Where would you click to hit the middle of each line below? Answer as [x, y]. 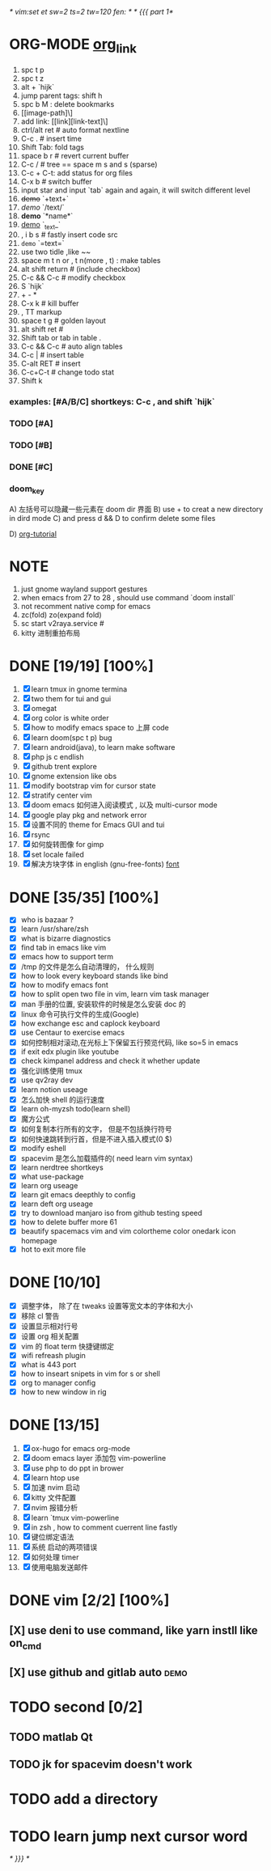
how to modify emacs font [64, 984]
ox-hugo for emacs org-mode [80, 1449]
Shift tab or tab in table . [61, 338]
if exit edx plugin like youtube [70, 1052]
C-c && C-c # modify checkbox [73, 277]
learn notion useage [54, 1089]
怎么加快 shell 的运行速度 [63, 1099]
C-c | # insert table [52, 355]
